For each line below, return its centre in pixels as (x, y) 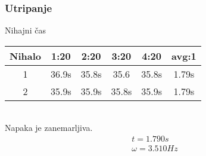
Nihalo (25, 56)
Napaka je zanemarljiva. (49, 128)
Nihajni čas (25, 30)
